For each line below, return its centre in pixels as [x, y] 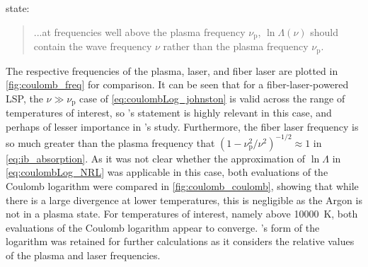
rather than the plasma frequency [236, 46]
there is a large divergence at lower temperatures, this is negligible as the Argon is [184, 200]
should [324, 31]
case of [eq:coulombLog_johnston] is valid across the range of [212, 98]
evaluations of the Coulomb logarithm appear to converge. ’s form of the [163, 227]
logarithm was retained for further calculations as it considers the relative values [180, 241]
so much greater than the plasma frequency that [110, 142]
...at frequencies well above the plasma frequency [139, 31]
